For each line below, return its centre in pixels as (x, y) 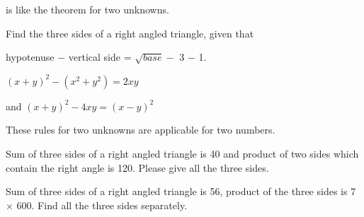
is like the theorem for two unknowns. (87, 9)
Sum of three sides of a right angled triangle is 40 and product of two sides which (182, 153)
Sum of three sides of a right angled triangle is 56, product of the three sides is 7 (181, 191)
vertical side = (100, 57)
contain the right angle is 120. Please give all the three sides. (137, 167)
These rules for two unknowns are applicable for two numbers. (141, 130)
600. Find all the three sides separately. (102, 205)
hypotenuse (30, 57)
